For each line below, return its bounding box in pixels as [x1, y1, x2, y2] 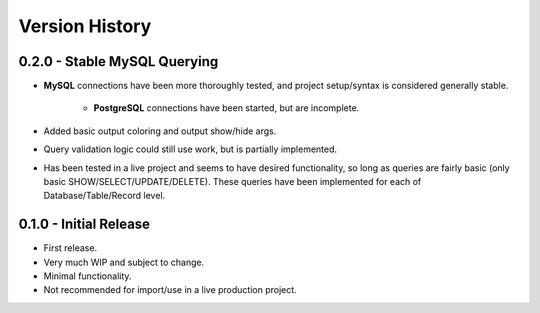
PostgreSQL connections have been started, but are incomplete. [93, 102, 360, 114]
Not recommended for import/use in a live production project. [43, 284, 297, 296]
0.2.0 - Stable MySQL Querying [18, 53, 219, 70]
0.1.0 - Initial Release [18, 216, 150, 233]
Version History [18, 15, 152, 37]
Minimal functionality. [43, 270, 132, 282]
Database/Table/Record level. [43, 190, 166, 202]
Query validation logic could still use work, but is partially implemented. [43, 143, 338, 155]
